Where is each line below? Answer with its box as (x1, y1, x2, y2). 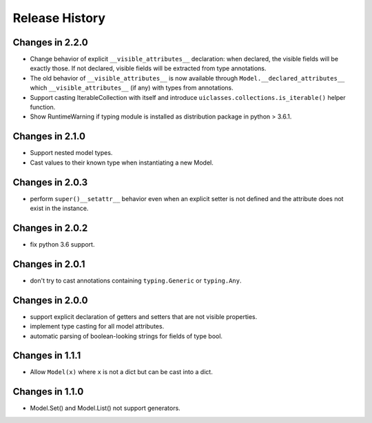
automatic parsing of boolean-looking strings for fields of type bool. (30, 331, 223, 340)
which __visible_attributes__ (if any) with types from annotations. (30, 83, 234, 92)
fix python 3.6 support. (30, 240, 95, 248)
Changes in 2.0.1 (12, 258, 85, 270)
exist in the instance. (30, 204, 89, 212)
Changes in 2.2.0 (12, 37, 89, 48)
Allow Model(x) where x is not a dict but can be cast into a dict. (30, 368, 213, 376)
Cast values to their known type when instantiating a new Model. (30, 158, 214, 167)
